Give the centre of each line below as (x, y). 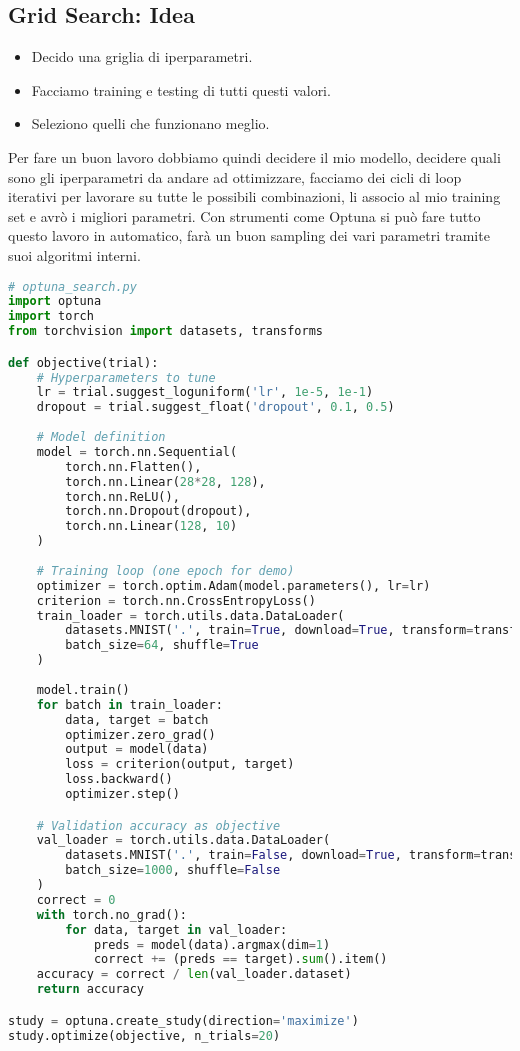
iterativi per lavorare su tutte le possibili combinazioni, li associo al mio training (254, 196)
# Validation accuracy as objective (158, 825)
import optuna (55, 301)
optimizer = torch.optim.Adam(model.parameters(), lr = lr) (233, 585)
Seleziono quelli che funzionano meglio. (150, 123)
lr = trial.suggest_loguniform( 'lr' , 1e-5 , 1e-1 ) (205, 392)
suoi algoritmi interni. (74, 254)
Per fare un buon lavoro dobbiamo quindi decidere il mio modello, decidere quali (254, 156)
